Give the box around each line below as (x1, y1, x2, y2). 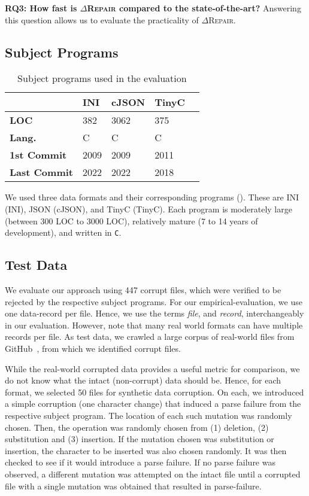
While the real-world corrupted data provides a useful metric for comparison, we (5, 362, 300, 375)
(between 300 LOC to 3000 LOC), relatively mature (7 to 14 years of (5, 214, 258, 227)
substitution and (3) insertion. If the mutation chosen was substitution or (5, 433, 274, 445)
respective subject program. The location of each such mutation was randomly (5, 409, 292, 421)
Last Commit (10, 165, 73, 179)
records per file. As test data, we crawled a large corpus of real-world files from (5, 330, 295, 343)
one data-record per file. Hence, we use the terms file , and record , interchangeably (5, 307, 304, 319)
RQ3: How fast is (5, 2, 77, 14)
